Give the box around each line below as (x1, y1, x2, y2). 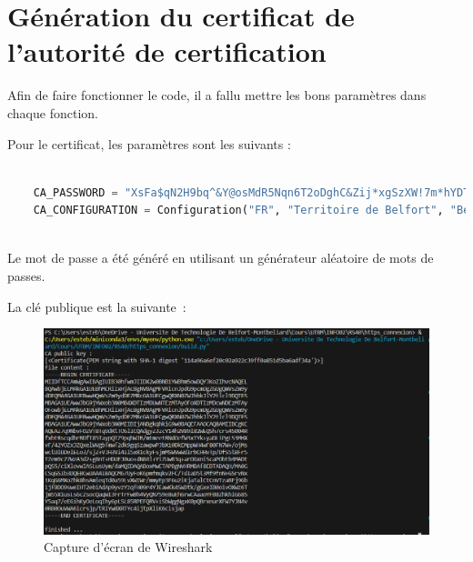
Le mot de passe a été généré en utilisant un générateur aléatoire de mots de (7, 248, 434, 267)
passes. (7, 266, 45, 286)
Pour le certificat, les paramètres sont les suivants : (7, 134, 291, 153)
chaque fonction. (7, 103, 98, 122)
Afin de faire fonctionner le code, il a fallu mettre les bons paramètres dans (7, 85, 427, 105)
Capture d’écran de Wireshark (44, 537, 213, 557)
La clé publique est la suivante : (7, 296, 186, 316)
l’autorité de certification (7, 33, 327, 70)
